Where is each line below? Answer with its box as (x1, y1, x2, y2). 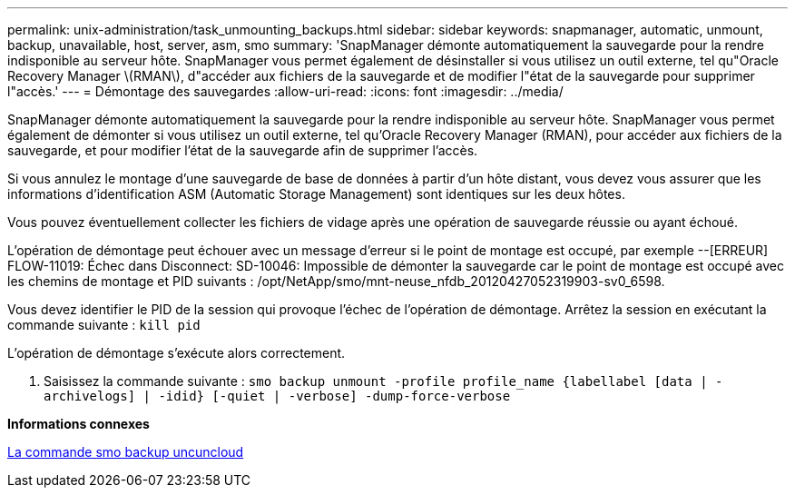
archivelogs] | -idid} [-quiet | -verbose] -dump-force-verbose (44, 389, 511, 403)
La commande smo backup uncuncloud (7, 444, 244, 460)
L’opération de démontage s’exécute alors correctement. (7, 345, 346, 361)
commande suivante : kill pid (7, 317, 201, 332)
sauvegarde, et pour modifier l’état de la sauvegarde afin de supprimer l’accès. (7, 143, 478, 158)
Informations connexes (7, 416, 150, 431)
